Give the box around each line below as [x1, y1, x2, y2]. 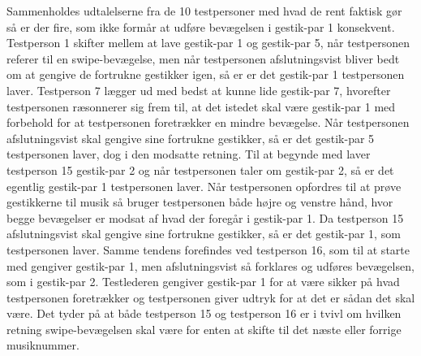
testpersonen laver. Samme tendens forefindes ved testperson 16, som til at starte [6, 241, 410, 258]
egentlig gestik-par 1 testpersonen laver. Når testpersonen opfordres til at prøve [6, 177, 402, 194]
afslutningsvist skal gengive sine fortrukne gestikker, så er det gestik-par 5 [6, 129, 375, 146]
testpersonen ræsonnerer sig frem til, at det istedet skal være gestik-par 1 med [6, 98, 396, 115]
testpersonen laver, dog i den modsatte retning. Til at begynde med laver [6, 145, 371, 163]
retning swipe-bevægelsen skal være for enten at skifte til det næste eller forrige [6, 320, 402, 337]
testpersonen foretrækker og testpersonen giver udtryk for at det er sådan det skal [6, 289, 415, 306]
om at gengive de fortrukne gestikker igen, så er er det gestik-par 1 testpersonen [6, 66, 405, 83]
